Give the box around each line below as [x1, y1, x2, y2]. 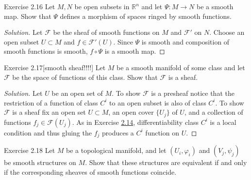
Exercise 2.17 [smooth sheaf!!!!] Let [4, 62, 106, 72]
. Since [113, 36, 133, 46]
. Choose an [209, 27, 245, 37]
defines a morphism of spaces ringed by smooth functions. [60, 11, 232, 21]
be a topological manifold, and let [66, 145, 167, 155]
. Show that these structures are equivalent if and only [85, 157, 247, 167]
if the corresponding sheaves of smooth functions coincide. [4, 166, 177, 177]
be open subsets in [74, 1, 130, 11]
